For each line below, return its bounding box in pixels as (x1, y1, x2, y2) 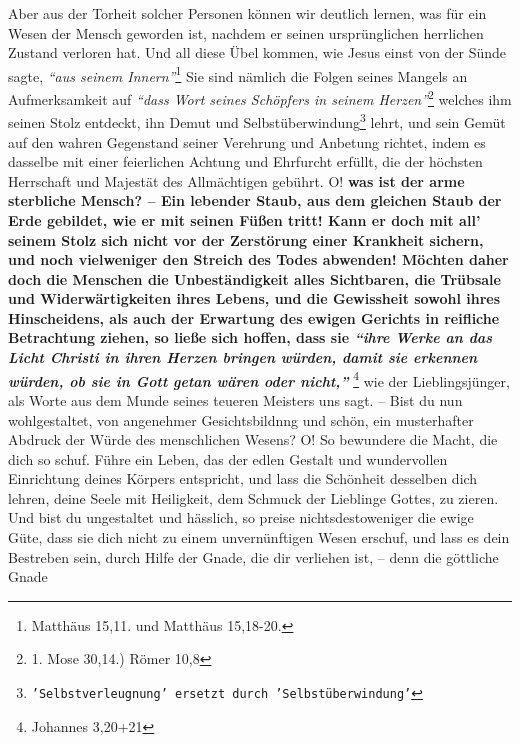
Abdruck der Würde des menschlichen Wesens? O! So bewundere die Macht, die (8, 429, 498, 450)
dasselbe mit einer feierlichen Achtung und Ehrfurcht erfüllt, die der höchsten (8, 151, 483, 172)
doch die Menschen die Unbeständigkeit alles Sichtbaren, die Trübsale (8, 268, 501, 289)
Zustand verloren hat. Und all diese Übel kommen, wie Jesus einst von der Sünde (8, 42, 507, 63)
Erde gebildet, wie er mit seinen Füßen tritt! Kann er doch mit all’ (8, 209, 481, 230)
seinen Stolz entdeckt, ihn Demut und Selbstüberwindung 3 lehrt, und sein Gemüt (8, 109, 506, 132)
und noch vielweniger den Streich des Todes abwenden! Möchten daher (8, 249, 509, 270)
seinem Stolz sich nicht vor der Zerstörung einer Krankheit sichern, (8, 229, 484, 250)
